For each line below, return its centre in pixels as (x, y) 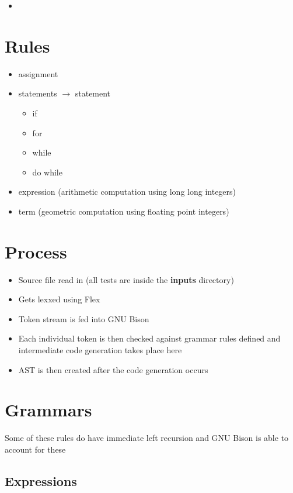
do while (47, 172)
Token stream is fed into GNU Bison (84, 318)
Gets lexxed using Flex (59, 299)
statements (38, 93)
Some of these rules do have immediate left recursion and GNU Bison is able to (147, 438)
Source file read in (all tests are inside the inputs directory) (126, 279)
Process (36, 251)
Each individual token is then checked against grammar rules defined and (149, 338)
